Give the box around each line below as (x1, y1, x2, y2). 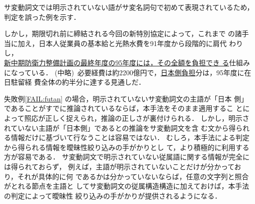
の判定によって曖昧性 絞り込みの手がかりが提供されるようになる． (4, 190, 222, 201)
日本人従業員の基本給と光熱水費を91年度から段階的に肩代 (38, 38, 227, 48)
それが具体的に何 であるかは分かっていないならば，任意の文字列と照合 (17, 171, 249, 181)
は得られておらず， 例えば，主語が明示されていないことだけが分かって (4, 161, 235, 171)
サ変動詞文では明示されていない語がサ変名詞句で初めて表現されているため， (4, 2, 254, 12)
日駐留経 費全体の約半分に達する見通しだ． (4, 77, 146, 87)
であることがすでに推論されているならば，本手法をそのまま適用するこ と (4, 103, 243, 113)
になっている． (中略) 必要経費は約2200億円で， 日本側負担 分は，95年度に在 (4, 67, 252, 77)
